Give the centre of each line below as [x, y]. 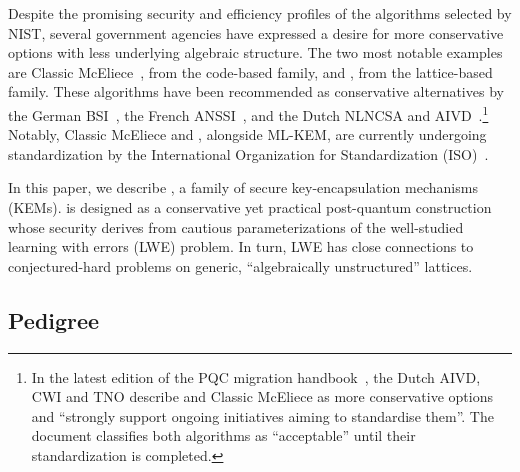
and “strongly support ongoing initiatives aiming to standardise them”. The [262, 415]
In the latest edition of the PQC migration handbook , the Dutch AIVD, [256, 376]
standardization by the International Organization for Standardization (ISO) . [248, 153]
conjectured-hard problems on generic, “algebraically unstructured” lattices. [240, 265]
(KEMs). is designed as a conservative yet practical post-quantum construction [250, 207]
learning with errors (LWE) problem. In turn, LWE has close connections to [241, 246]
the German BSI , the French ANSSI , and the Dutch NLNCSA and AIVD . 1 [248, 113]
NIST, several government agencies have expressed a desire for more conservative [256, 32]
